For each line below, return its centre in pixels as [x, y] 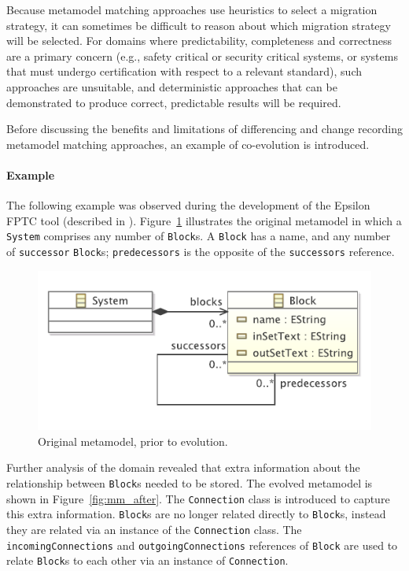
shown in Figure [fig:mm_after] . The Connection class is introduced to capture [198, 498]
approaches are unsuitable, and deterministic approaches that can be [172, 86]
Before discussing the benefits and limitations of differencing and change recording [204, 129]
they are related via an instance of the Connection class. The [154, 530]
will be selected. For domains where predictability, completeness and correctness [199, 41]
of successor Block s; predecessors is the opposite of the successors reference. [201, 251]
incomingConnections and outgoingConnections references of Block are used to [202, 545]
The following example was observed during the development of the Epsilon [188, 205]
